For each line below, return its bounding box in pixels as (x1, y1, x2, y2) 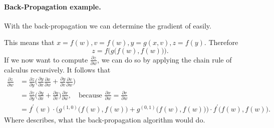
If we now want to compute (4, 54, 88, 64)
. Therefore (204, 37, 238, 47)
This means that (4, 37, 55, 47)
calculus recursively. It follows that (4, 64, 111, 75)
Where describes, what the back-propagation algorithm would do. (4, 114, 205, 124)
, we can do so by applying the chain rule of (97, 54, 232, 64)
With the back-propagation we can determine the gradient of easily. (4, 20, 211, 30)
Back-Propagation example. (4, 1, 101, 11)
